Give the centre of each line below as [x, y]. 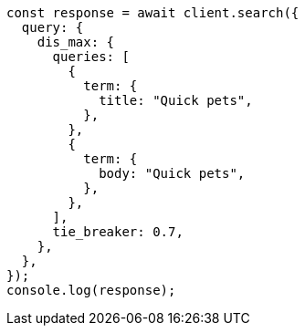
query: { [53, 27]
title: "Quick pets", [176, 100]
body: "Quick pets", [172, 173]
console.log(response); [91, 290]
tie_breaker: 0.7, [118, 232]
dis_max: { [76, 42]
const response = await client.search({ [153, 13]
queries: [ [91, 57]
